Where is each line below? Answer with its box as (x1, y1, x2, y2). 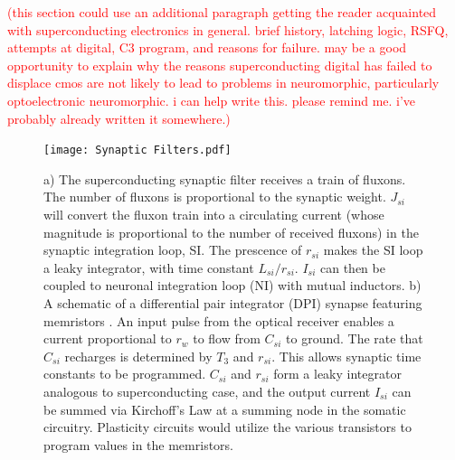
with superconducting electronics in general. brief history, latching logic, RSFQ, (7, 20, 449, 39)
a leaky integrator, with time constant (43, 258, 254, 277)
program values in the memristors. (43, 435, 233, 454)
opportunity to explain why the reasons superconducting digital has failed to (7, 55, 432, 74)
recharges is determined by (64, 346, 213, 365)
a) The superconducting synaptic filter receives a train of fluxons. (43, 169, 406, 188)
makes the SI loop (323, 240, 423, 259)
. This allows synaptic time (271, 346, 422, 365)
